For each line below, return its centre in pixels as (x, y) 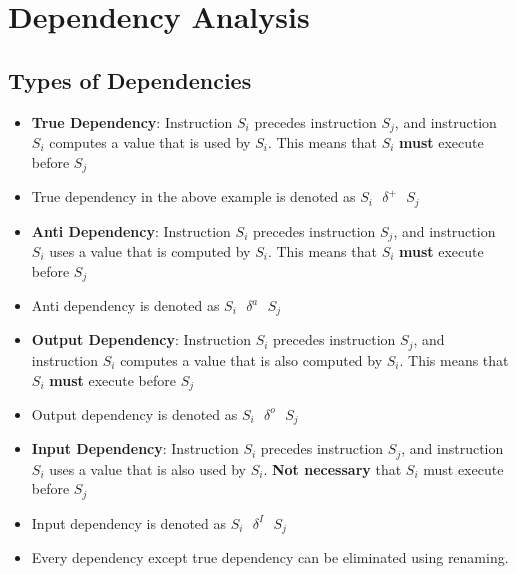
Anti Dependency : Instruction (131, 230)
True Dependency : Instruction (132, 121)
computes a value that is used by (150, 142)
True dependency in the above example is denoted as (193, 196)
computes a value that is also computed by (251, 359)
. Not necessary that (332, 468)
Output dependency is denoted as (134, 413)
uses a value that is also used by (147, 468)
